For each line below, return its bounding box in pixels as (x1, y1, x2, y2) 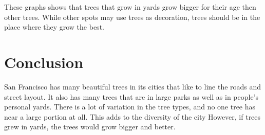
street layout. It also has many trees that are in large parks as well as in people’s (4, 91, 259, 102)
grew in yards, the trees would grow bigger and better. (4, 121, 176, 132)
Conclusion (4, 51, 84, 72)
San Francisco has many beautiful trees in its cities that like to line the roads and (4, 81, 261, 92)
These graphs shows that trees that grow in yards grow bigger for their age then (4, 2, 256, 12)
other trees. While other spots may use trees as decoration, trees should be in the (4, 11, 260, 22)
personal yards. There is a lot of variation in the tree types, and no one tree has (4, 101, 256, 112)
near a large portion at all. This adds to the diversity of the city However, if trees (4, 111, 261, 122)
